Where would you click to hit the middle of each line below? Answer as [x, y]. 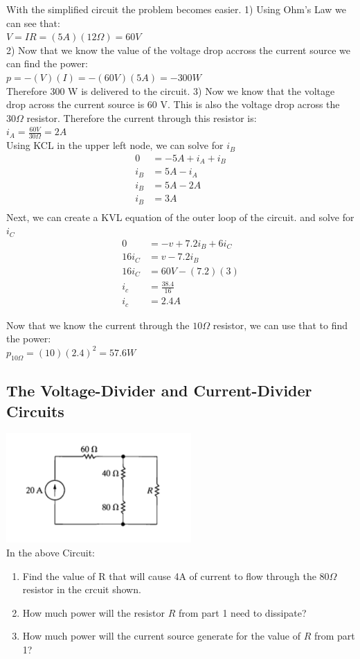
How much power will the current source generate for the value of [162, 636]
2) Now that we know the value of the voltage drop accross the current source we [178, 50]
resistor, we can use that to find [280, 325]
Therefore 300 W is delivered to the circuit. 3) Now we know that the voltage [171, 90]
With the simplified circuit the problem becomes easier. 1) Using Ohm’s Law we [177, 9]
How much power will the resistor [93, 612]
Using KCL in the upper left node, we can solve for [115, 145]
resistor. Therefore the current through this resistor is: [142, 117]
